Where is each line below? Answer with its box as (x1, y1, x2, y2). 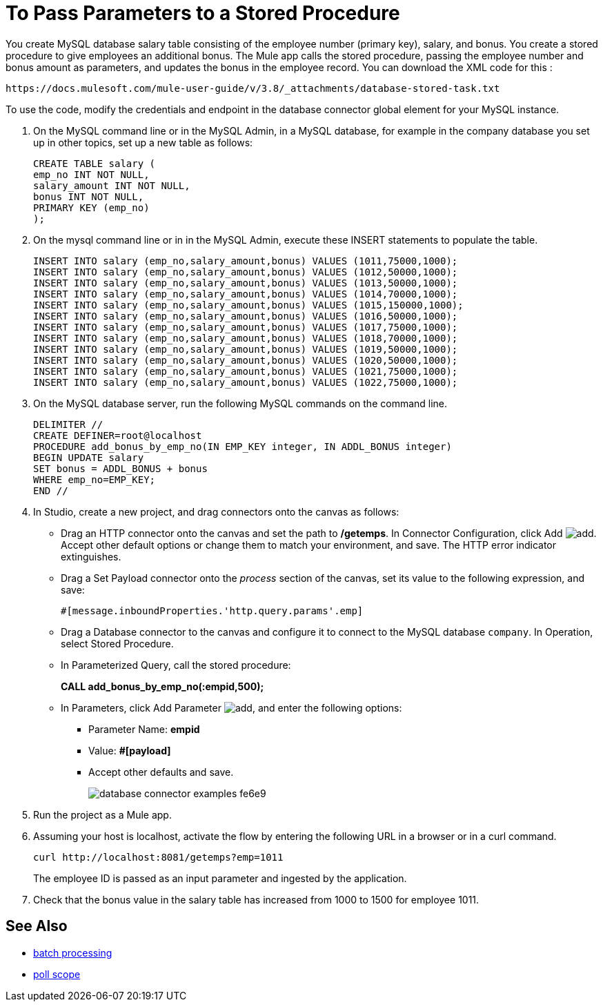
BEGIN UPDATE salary (33, 451, 144, 463)
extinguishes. (61, 550, 121, 563)
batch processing (33, 946, 112, 959)
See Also (6, 917, 68, 935)
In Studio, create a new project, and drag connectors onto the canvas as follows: (33, 505, 399, 518)
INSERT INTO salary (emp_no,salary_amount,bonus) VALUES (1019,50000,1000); (33, 343, 458, 355)
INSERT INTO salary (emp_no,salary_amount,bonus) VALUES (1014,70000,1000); (33, 288, 458, 300)
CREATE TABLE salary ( (33, 157, 156, 169)
